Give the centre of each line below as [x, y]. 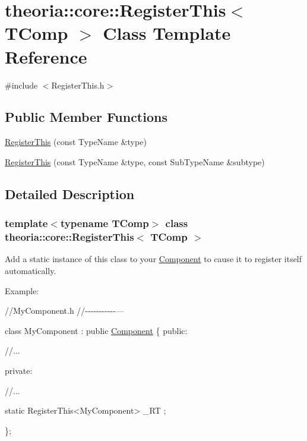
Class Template [167, 33]
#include [21, 85]
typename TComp [105, 223]
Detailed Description [70, 193]
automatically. [31, 270]
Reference [46, 56]
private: [19, 370]
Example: [22, 290]
